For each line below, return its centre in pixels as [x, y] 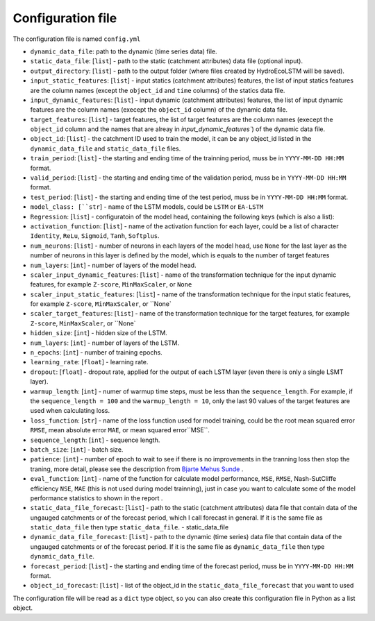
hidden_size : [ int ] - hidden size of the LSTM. [99, 333]
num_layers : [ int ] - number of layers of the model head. [113, 265]
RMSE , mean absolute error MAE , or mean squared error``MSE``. [120, 430]
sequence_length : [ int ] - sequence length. [95, 440]
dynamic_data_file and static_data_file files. [106, 148]
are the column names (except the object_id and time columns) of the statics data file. [158, 90]
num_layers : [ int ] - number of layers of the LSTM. [105, 343]
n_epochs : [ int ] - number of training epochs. [96, 352]
